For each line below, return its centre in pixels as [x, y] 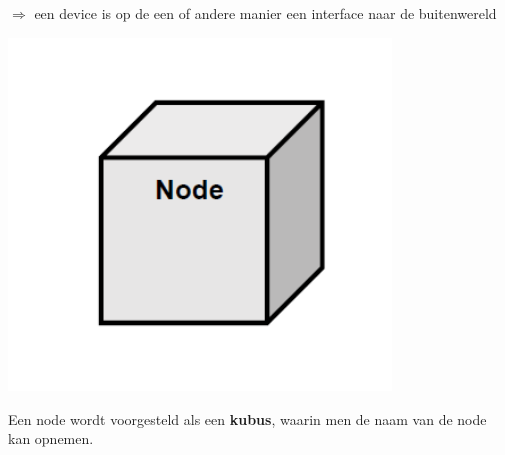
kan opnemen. [51, 438]
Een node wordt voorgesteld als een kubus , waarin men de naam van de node [247, 418]
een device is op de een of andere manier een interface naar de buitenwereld [265, 13]
